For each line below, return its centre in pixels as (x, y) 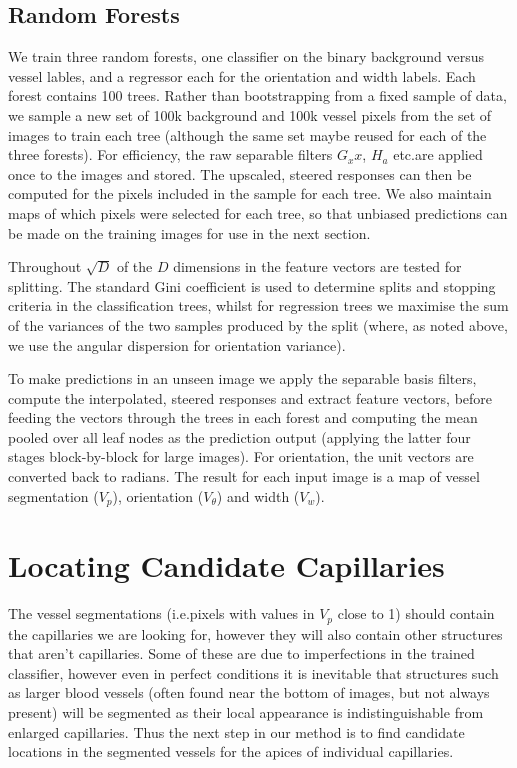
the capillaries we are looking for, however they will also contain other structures (255, 633)
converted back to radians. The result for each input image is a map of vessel (244, 476)
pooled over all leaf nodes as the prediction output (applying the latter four (239, 436)
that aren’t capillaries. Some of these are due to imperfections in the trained (241, 653)
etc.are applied (438, 154)
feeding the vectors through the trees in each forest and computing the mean (243, 417)
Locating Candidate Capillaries (226, 565)
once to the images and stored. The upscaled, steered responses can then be (240, 173)
